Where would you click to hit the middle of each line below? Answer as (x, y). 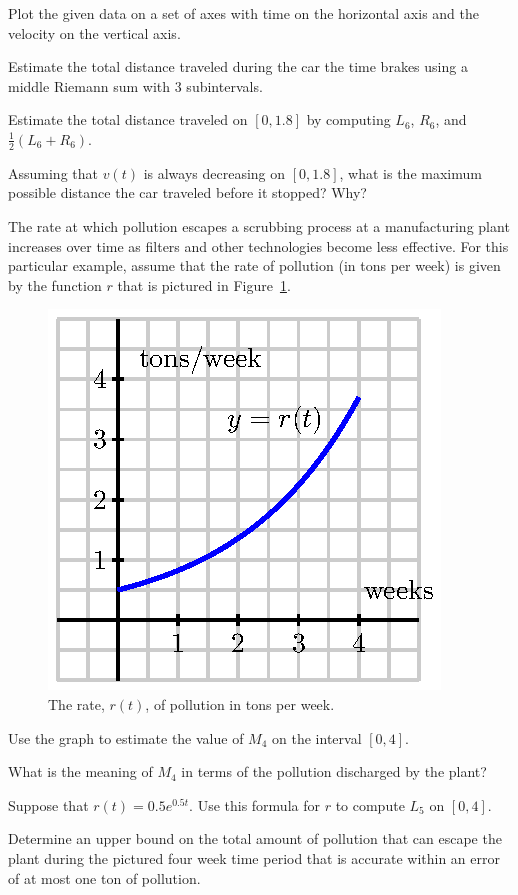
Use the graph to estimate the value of (126, 737)
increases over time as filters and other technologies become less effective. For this (258, 245)
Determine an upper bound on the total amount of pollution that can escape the (255, 838)
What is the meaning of (80, 771)
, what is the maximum (410, 172)
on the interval (317, 737)
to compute (370, 804)
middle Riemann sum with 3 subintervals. (135, 85)
